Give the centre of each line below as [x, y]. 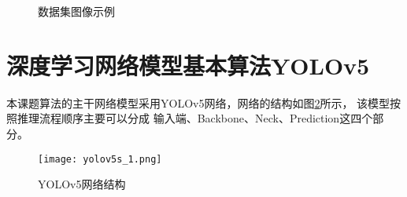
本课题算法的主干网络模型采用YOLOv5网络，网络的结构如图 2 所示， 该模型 [198, 102]
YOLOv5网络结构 [82, 184]
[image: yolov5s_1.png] [100, 159]
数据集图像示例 [76, 11]
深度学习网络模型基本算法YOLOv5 [188, 65]
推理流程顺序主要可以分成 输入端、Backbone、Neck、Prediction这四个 [195, 118]
